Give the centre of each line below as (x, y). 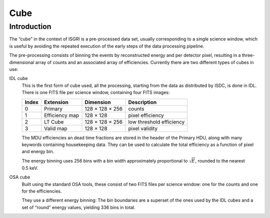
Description (142, 102)
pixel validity (143, 128)
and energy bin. (38, 151)
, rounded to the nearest (220, 160)
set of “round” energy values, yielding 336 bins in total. (78, 207)
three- (248, 55)
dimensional (22, 62)
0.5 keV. (30, 168)
